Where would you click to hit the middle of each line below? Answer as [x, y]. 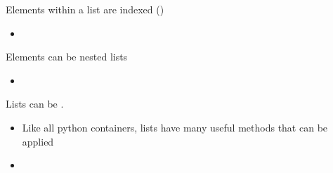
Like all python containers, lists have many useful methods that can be [175, 127]
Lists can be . [35, 104]
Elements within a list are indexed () [85, 9]
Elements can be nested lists [67, 57]
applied [38, 141]
